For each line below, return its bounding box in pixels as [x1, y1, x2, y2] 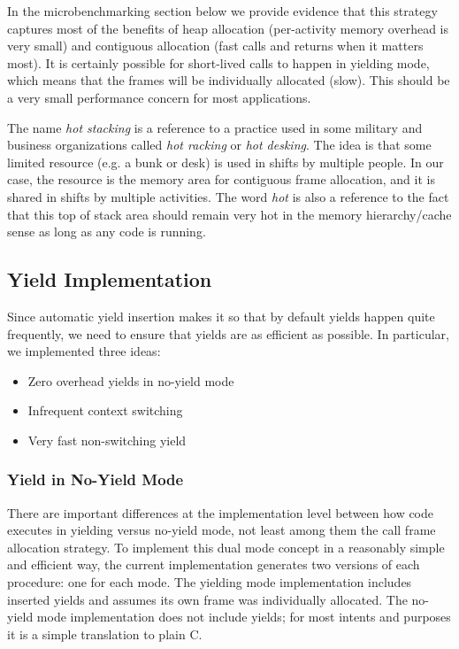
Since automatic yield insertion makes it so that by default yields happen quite [7, 306, 435, 325]
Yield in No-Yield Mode [7, 468, 184, 491]
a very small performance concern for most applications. [7, 88, 311, 106]
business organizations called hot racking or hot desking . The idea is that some [7, 135, 432, 154]
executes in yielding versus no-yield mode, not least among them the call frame [7, 521, 436, 539]
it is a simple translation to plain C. [7, 624, 203, 643]
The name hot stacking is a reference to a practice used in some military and [7, 118, 423, 136]
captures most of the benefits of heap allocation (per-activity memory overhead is [7, 19, 448, 37]
